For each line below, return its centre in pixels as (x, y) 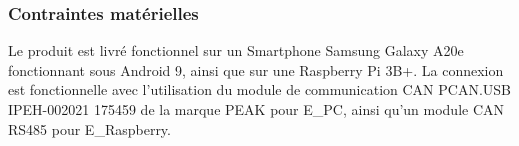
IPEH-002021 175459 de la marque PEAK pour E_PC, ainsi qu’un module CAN (256, 109)
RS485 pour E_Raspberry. (89, 128)
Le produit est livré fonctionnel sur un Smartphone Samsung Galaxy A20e (236, 50)
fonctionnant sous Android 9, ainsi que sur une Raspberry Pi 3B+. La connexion (256, 69)
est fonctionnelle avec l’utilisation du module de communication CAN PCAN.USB (259, 89)
